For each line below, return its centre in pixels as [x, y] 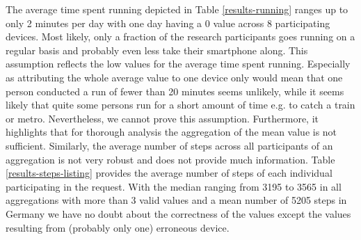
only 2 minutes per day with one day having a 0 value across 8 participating [168, 23]
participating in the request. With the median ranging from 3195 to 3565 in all [174, 186]
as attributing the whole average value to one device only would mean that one [174, 77]
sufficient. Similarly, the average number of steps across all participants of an [169, 145]
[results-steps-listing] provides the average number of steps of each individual [169, 173]
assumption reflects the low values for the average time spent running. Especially [178, 64]
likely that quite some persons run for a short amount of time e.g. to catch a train [180, 105]
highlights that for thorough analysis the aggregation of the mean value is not [171, 132]
